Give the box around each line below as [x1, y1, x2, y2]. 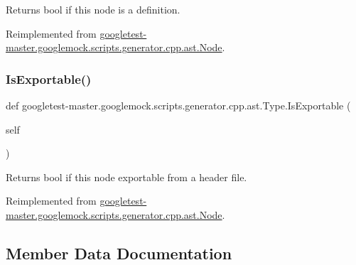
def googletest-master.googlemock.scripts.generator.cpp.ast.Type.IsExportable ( [6, 98, 351, 112]
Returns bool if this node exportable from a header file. [6, 169, 247, 184]
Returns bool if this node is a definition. [6, 2, 180, 16]
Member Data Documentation [6, 242, 232, 264]
